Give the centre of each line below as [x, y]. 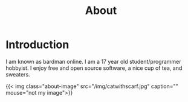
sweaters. [18, 74]
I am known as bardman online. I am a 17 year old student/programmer [94, 61]
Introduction [37, 45]
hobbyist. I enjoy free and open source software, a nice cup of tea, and [94, 68]
